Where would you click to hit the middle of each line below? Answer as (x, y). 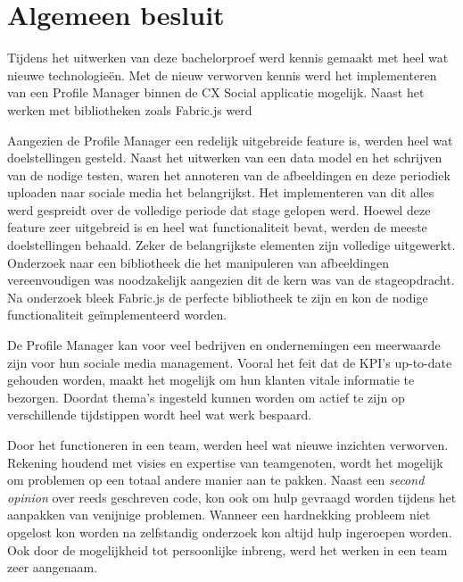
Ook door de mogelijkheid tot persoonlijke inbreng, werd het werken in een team (227, 549)
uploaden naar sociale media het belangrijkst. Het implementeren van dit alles (221, 192)
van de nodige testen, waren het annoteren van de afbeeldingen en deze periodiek (229, 175)
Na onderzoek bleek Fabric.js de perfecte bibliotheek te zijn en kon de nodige (218, 297)
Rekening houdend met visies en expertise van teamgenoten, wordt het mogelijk (225, 462)
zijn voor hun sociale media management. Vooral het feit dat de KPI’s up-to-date (230, 362)
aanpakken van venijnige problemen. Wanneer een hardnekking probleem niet (219, 515)
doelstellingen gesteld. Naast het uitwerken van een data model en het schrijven (225, 158)
